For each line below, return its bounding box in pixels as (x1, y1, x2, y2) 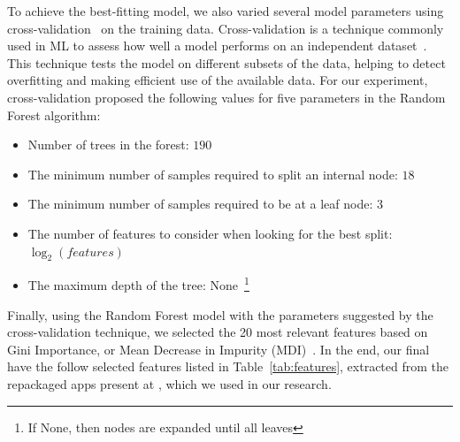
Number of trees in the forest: (27, 135, 189, 154)
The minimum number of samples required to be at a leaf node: (27, 194, 373, 213)
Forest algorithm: (7, 105, 101, 124)
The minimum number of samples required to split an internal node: (27, 164, 398, 183)
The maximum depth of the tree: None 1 (27, 273, 249, 293)
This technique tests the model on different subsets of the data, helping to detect (7, 53, 446, 72)
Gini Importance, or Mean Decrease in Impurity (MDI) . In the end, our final (7, 339, 430, 358)
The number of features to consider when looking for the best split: (27, 224, 393, 242)
